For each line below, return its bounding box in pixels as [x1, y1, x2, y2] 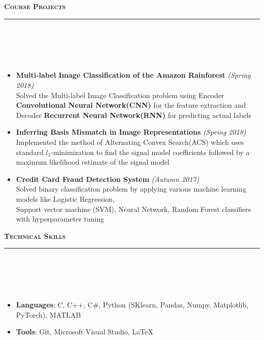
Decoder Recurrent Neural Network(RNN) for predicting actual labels [16, 109, 251, 120]
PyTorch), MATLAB [16, 309, 81, 320]
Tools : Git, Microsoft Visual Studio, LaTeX [16, 326, 153, 337]
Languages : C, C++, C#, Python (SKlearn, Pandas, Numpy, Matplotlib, [16, 299, 249, 310]
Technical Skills [4, 230, 66, 241]
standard [16, 146, 44, 157]
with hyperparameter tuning [16, 213, 105, 224]
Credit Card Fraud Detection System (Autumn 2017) [16, 173, 200, 184]
